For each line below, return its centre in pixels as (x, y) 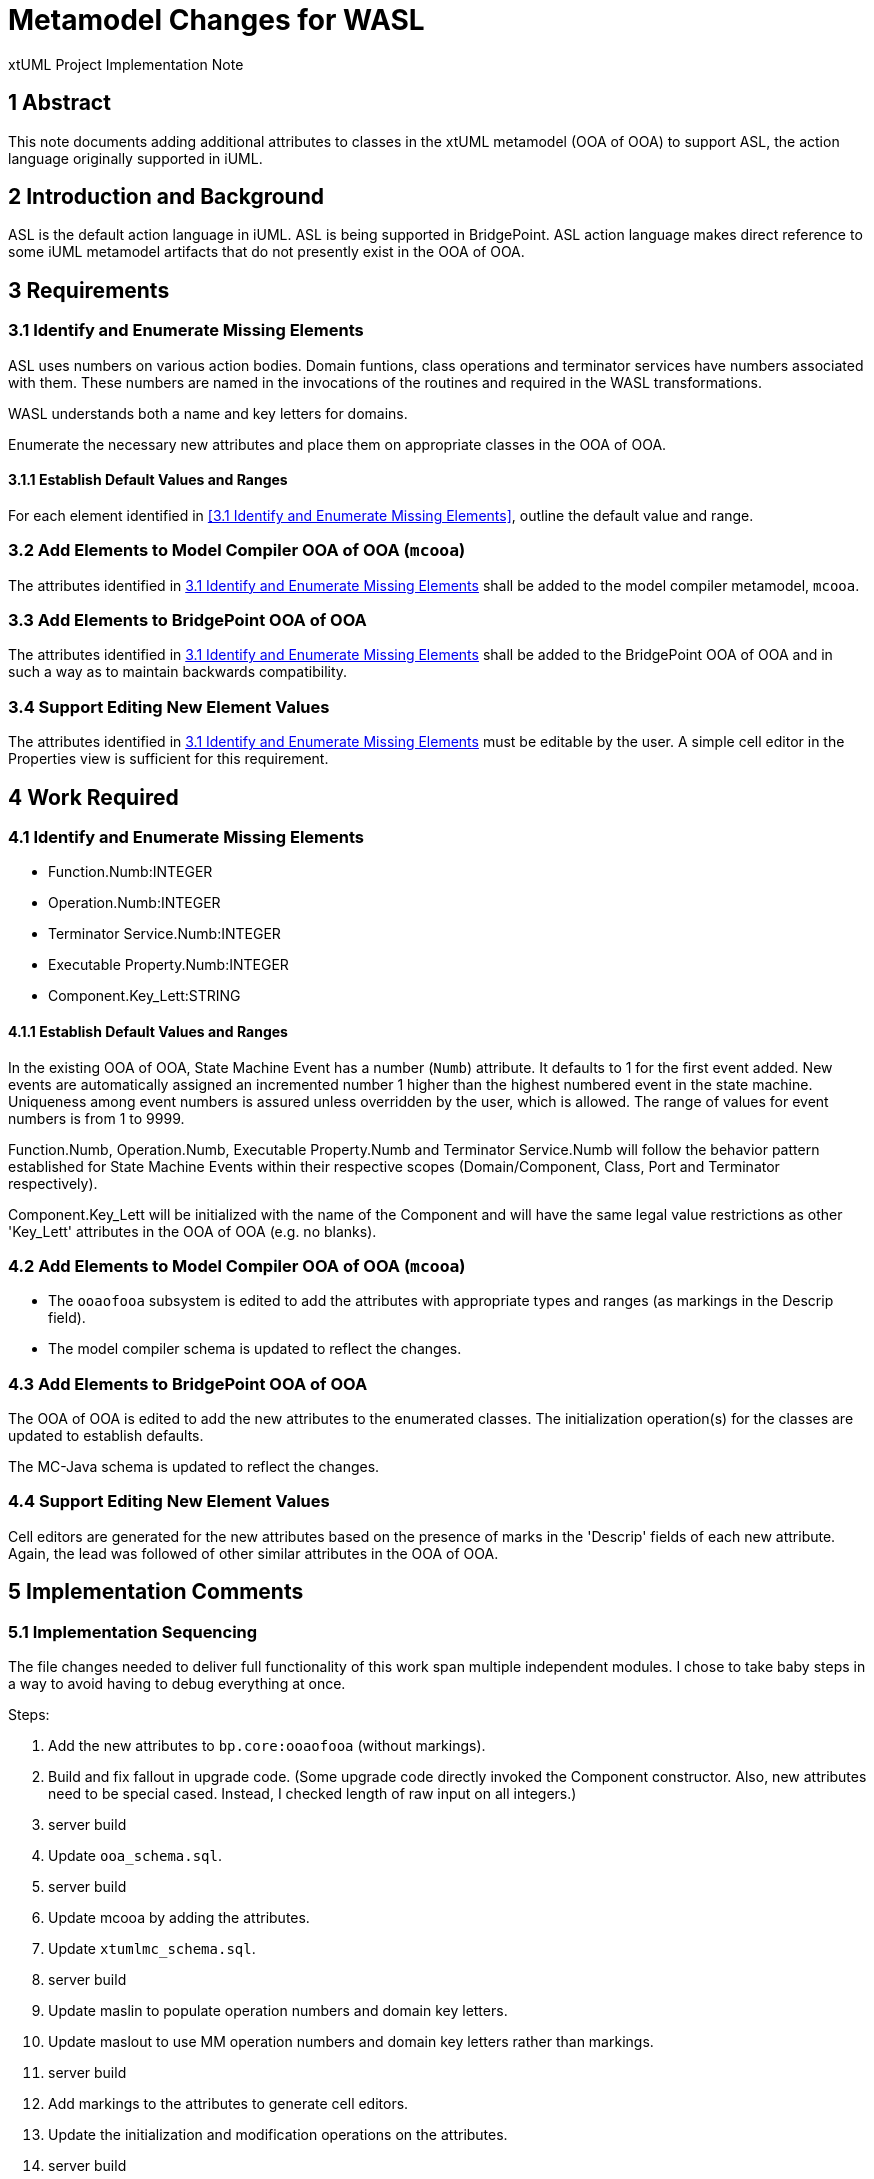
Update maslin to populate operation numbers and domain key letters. (278, 2011)
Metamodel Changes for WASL (216, 20)
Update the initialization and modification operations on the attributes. (278, 2135)
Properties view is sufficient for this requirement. (168, 759)
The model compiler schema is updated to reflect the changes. (255, 1349)
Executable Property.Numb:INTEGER (168, 965)
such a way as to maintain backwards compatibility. (178, 672)
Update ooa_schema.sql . (135, 1856)
